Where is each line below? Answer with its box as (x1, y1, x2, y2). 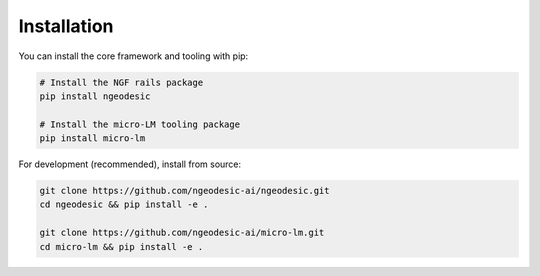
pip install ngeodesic (39, 90, 151, 102)
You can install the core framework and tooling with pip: (18, 50, 249, 62)
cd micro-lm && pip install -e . (39, 241, 204, 252)
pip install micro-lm (39, 133, 146, 144)
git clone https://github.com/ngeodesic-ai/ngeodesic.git (39, 185, 330, 197)
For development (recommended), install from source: (18, 158, 242, 170)
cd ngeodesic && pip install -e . (39, 199, 209, 210)
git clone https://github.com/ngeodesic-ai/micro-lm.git (39, 227, 325, 239)
